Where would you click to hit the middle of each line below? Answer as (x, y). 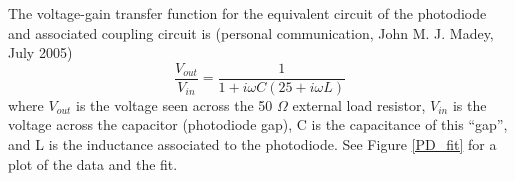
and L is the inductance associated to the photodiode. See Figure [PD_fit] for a (252, 144)
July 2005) (40, 52)
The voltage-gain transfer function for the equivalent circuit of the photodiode (247, 13)
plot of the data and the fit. (93, 163)
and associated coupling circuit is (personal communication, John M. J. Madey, (251, 32)
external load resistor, (359, 104)
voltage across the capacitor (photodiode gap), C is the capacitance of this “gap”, (258, 124)
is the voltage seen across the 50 (174, 104)
